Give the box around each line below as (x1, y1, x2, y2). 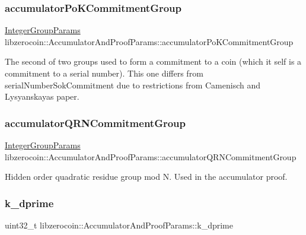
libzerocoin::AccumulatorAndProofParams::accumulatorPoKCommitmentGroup (5, 35, 294, 47)
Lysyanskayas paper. (5, 90, 79, 103)
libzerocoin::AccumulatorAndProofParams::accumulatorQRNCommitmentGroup (5, 150, 297, 163)
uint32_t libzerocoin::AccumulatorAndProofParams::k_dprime (5, 219, 233, 231)
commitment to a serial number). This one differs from (5, 67, 203, 79)
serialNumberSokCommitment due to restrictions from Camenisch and (5, 78, 260, 91)
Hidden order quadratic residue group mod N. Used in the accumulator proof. (5, 170, 288, 183)
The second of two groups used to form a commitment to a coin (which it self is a (5, 55, 302, 68)
